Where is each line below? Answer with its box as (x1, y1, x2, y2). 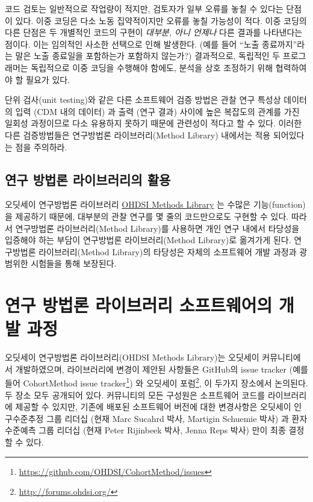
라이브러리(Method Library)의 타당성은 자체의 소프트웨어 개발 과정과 (39, 245, 297, 258)
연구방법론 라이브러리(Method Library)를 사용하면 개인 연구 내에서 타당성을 (15, 222, 300, 234)
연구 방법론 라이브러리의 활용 (5, 170, 171, 188)
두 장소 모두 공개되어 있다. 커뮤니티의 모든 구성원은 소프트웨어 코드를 (5, 388, 265, 401)
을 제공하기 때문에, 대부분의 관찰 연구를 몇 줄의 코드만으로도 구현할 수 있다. (5, 209, 289, 222)
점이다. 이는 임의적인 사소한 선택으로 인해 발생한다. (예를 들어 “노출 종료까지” (5, 37, 297, 50)
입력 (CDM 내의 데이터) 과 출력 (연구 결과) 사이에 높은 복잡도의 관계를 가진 (15, 105, 300, 117)
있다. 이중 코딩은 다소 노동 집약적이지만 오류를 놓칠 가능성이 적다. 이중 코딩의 (15, 14, 307, 26)
